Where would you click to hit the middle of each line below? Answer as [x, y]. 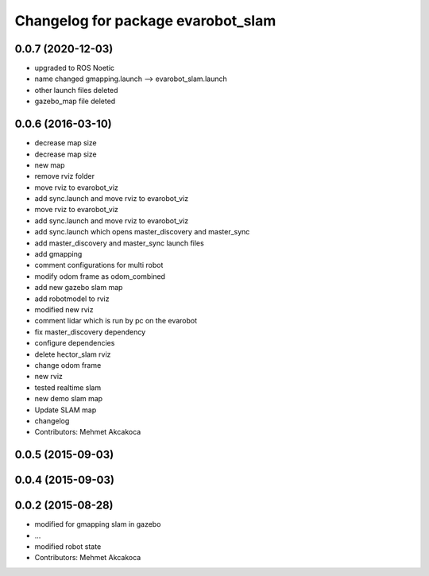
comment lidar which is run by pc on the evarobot [116, 321]
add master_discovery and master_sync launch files [119, 243]
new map [50, 165]
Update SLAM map [66, 410]
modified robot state [68, 547]
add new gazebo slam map [79, 288]
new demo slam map [69, 399]
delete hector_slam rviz [73, 354]
